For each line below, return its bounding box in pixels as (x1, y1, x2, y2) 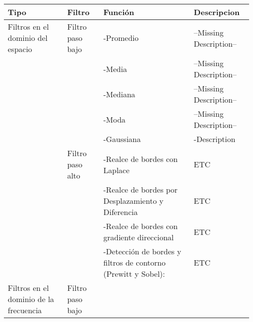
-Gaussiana (103, 133, 141, 144)
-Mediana (103, 88, 135, 100)
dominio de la (8, 293, 54, 304)
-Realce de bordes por (103, 184, 178, 195)
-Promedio (103, 32, 139, 43)
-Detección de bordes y (103, 246, 181, 257)
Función (103, 6, 134, 18)
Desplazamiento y (103, 195, 163, 206)
